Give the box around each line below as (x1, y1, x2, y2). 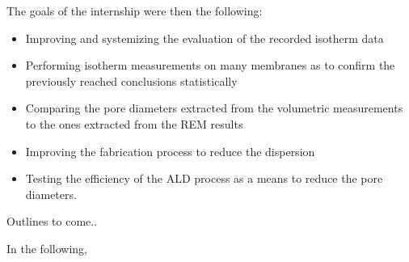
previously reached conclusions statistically (25, 72, 238, 89)
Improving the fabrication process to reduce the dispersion (25, 142, 315, 159)
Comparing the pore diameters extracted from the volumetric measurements (25, 99, 403, 116)
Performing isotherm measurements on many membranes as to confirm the (25, 57, 395, 74)
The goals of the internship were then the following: (6, 2, 263, 19)
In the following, (6, 239, 87, 256)
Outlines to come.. (6, 213, 98, 230)
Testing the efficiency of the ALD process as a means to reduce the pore (25, 170, 383, 187)
